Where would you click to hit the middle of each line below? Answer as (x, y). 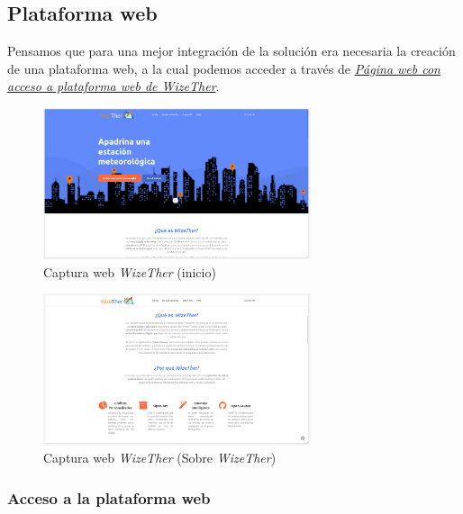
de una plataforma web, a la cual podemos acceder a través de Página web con (224, 68)
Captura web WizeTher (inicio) (130, 271)
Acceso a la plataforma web (109, 497)
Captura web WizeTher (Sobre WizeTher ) (160, 458)
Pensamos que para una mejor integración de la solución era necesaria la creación (231, 51)
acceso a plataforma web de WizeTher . (113, 86)
